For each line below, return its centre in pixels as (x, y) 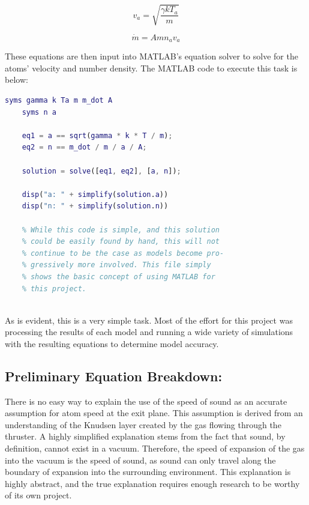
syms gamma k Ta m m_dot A (59, 100)
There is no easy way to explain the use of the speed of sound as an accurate (146, 401)
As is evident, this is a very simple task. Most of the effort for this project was (149, 320)
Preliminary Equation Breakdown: (114, 376)
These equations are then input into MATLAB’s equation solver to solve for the (151, 56)
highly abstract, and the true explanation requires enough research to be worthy (152, 483)
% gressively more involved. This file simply (116, 265)
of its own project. (38, 495)
